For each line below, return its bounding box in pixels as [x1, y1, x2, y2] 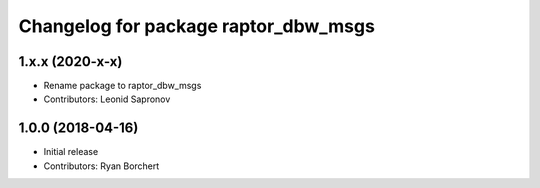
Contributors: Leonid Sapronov [43, 93, 171, 105]
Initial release [43, 146, 99, 158]
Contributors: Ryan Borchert [43, 160, 160, 172]
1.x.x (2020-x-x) [18, 53, 123, 70]
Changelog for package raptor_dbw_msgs [18, 15, 375, 37]
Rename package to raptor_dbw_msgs [43, 80, 202, 92]
